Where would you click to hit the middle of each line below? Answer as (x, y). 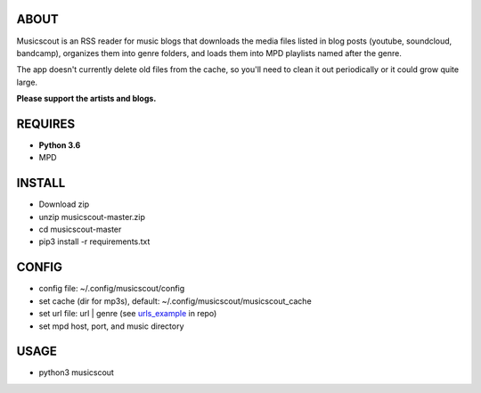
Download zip (64, 204)
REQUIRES (46, 123)
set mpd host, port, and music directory (111, 326)
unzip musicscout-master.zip (92, 217)
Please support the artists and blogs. (86, 99)
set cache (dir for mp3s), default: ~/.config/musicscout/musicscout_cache (175, 301)
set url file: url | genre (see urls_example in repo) (128, 314)
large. (27, 82)
